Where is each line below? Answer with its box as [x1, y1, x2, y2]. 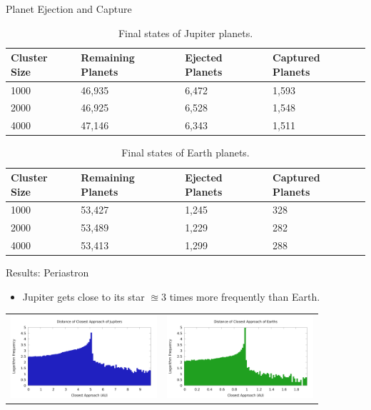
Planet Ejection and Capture [6, 1, 132, 16]
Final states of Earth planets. [121, 145, 250, 160]
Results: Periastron [6, 265, 89, 280]
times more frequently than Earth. [169, 289, 320, 304]
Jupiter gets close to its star [22, 289, 145, 304]
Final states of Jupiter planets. [118, 25, 253, 40]
